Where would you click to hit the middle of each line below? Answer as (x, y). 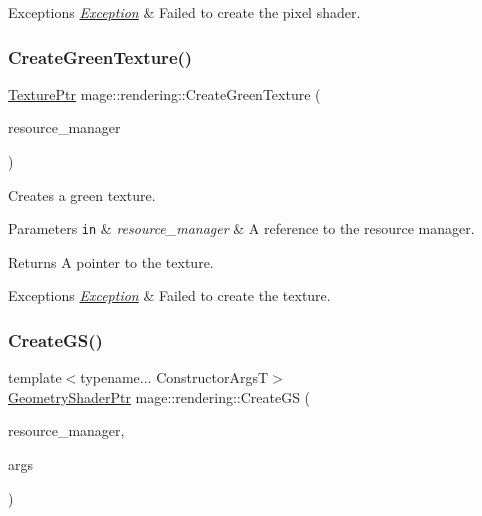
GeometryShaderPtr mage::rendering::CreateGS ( (159, 396)
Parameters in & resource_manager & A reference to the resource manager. (241, 228)
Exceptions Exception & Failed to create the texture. (169, 295)
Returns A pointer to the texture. (111, 261)
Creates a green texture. (82, 194)
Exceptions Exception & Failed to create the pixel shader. (184, 12)
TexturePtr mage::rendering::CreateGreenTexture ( (164, 93)
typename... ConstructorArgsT (174, 377)
